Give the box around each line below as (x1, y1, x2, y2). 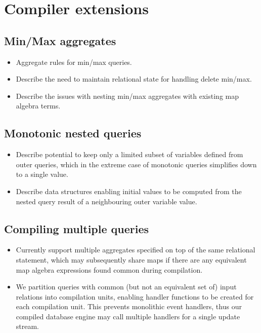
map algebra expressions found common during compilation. (16, 264, 203, 275)
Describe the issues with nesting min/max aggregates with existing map (16, 90, 239, 101)
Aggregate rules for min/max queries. (16, 56, 132, 67)
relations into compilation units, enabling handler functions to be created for (16, 291, 254, 302)
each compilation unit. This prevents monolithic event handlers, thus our (16, 301, 242, 312)
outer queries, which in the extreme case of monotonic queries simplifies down (16, 159, 257, 169)
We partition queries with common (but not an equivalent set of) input (16, 281, 237, 292)
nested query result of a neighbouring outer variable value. (16, 196, 197, 206)
